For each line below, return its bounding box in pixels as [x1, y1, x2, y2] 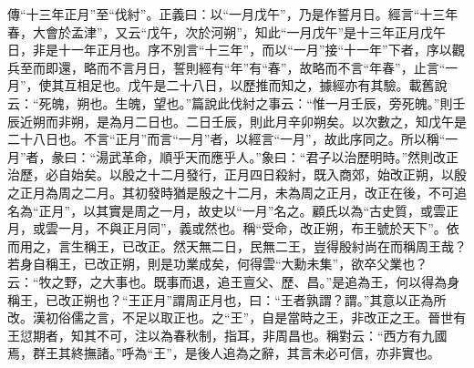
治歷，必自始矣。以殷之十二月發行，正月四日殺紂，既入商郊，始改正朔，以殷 [7, 165, 467, 184]
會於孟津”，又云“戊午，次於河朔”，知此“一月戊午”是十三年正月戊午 [45, 22, 447, 41]
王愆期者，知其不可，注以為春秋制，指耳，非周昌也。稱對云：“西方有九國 [7, 325, 448, 344]
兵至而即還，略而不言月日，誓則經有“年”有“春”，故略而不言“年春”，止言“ [7, 57, 446, 77]
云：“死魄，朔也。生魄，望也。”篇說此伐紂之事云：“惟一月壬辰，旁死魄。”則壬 [7, 93, 466, 112]
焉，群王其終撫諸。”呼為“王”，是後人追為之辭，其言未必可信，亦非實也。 [7, 343, 440, 363]
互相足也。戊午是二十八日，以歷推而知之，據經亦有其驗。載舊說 [64, 76, 448, 95]
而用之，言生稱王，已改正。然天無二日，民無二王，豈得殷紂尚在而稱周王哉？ [7, 236, 467, 255]
